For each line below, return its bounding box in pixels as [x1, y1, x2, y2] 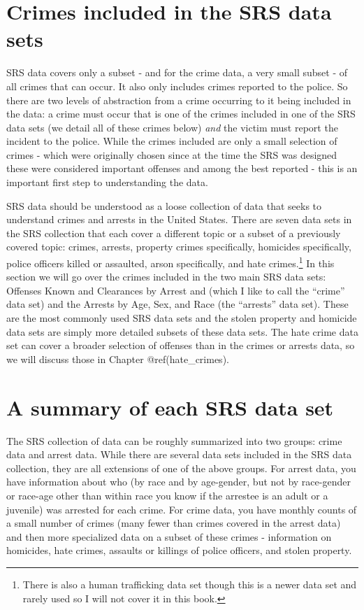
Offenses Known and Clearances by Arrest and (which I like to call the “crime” [6, 283, 345, 297]
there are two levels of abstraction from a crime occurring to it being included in [6, 92, 351, 107]
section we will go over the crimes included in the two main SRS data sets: [6, 269, 326, 284]
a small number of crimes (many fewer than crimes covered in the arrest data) [6, 516, 341, 530]
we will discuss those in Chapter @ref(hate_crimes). [6, 351, 229, 366]
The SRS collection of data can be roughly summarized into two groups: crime [6, 433, 342, 448]
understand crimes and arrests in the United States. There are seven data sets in [6, 212, 352, 227]
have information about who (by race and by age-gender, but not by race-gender [6, 474, 351, 489]
